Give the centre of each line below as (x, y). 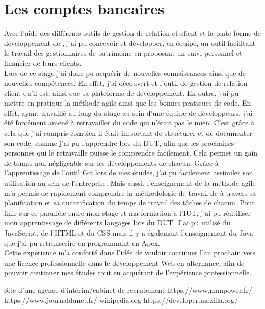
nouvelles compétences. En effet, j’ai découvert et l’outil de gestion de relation (126, 83)
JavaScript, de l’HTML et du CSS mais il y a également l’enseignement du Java (129, 233)
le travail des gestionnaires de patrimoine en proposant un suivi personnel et (123, 53)
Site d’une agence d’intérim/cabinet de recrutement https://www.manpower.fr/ (128, 289)
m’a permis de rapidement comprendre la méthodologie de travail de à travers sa (130, 192)
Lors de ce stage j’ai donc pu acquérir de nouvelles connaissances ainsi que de (125, 73)
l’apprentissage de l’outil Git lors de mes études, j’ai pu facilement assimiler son (129, 173)
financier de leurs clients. (43, 62)
